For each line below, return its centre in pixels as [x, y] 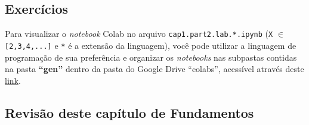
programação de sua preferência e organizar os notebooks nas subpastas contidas [151, 57]
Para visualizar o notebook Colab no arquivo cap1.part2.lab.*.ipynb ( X [139, 34]
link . [13, 80]
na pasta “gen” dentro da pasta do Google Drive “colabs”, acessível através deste [154, 69]
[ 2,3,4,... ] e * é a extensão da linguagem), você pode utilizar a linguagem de [151, 45]
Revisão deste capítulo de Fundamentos [129, 112]
